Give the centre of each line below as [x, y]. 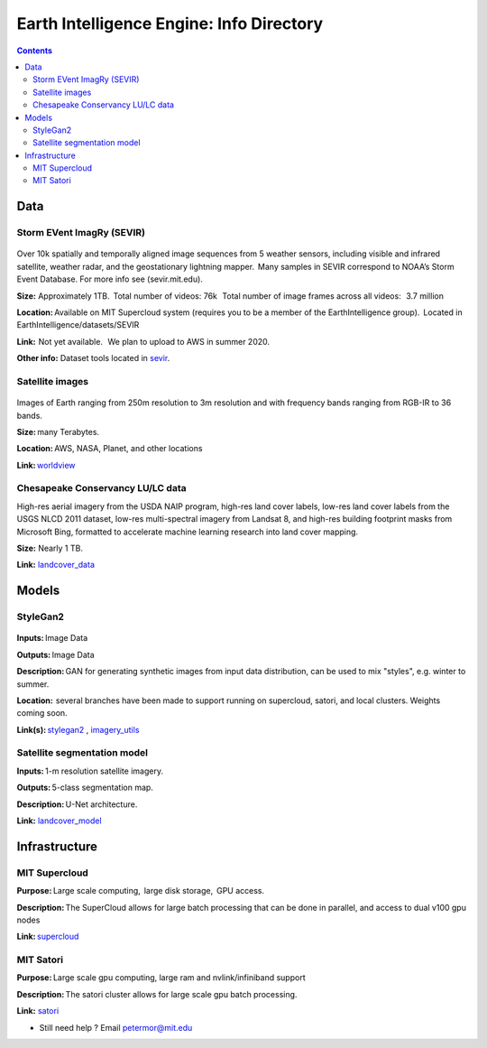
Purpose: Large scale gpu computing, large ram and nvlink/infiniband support [161, 978]
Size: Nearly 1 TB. [50, 548]
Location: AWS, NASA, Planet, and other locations [110, 449]
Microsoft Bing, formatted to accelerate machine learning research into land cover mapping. [188, 532]
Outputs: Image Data [55, 654]
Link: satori [38, 1011]
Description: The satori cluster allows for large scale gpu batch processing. [157, 994]
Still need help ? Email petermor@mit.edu [116, 1027]
